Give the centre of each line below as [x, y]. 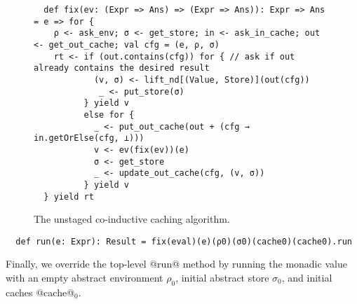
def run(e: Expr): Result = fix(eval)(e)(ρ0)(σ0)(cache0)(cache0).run [184, 241]
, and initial [307, 277]
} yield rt [69, 196]
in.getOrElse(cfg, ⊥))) [89, 138]
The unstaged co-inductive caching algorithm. [132, 219]
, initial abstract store [222, 277]
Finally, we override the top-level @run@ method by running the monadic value [176, 264]
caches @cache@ [40, 292]
